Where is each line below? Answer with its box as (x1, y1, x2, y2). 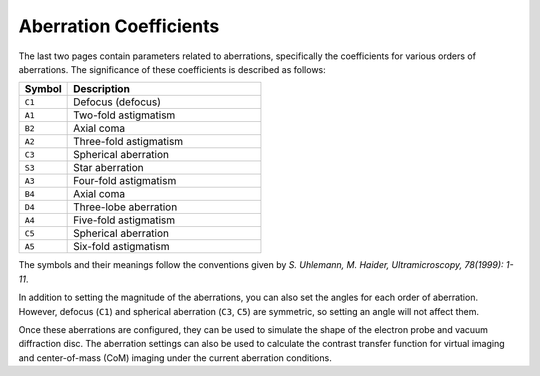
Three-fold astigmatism (73, 135, 184, 149)
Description (73, 82, 130, 96)
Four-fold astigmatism (73, 174, 177, 188)
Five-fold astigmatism (73, 213, 175, 227)
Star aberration (73, 161, 144, 175)
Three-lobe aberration (73, 200, 178, 214)
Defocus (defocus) (73, 95, 162, 109)
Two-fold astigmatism (73, 108, 176, 122)
